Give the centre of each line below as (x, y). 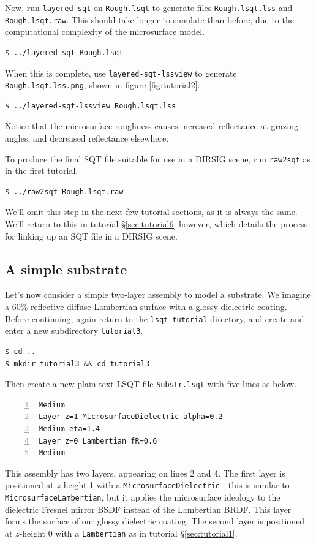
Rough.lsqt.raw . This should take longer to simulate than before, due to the (149, 19)
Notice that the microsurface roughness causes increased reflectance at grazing (152, 126)
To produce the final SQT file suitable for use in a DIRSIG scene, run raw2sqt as (158, 158)
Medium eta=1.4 (70, 429)
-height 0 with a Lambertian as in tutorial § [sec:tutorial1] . (128, 533)
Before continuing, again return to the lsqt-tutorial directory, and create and (155, 318)
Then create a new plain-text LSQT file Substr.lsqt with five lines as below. (151, 384)
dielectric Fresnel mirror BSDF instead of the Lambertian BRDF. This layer (148, 509)
